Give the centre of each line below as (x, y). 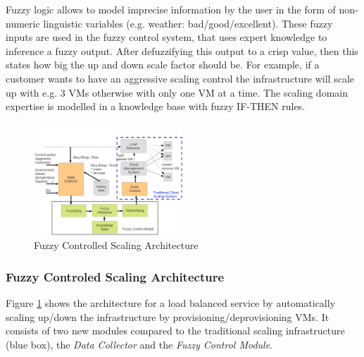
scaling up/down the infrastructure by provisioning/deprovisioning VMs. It (168, 316)
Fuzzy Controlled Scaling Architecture (116, 245)
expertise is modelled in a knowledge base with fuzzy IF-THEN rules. (156, 106)
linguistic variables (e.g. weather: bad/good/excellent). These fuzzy (188, 23)
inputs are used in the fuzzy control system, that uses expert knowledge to (167, 37)
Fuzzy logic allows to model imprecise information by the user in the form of (171, 9)
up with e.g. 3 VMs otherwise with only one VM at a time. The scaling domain (177, 92)
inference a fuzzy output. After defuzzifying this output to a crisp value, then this (182, 50)
